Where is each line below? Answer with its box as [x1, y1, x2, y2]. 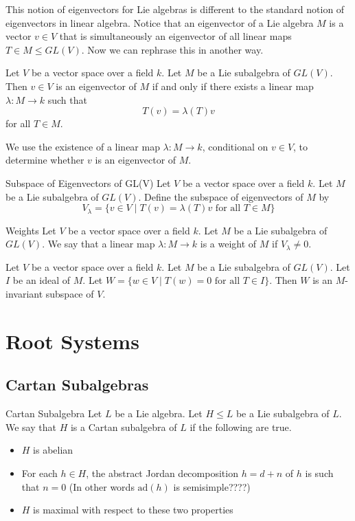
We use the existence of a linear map [5, 139, 160, 153]
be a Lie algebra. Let [115, 406, 203, 421]
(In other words [69, 479, 135, 494]
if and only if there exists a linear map [152, 78, 314, 93]
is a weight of [200, 236, 257, 251]
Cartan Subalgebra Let [5, 406, 102, 421]
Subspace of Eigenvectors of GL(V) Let [5, 175, 171, 190]
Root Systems [5, 326, 139, 355]
